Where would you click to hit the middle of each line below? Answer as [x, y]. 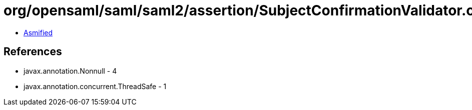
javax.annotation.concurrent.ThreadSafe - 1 [95, 86]
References [33, 52]
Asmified [38, 32]
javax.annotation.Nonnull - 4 [70, 71]
